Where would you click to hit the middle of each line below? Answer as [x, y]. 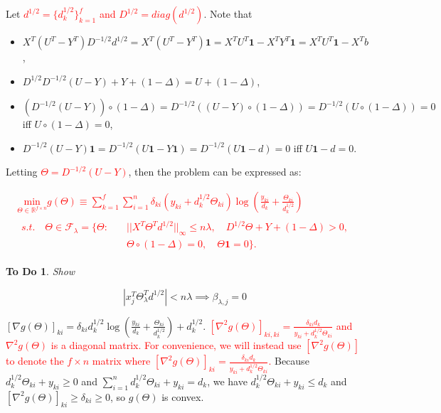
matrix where [121, 361]
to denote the [35, 361]
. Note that [228, 14]
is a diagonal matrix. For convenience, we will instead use [176, 345]
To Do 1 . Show [41, 271]
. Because [289, 361]
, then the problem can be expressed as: [215, 172]
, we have [227, 381]
